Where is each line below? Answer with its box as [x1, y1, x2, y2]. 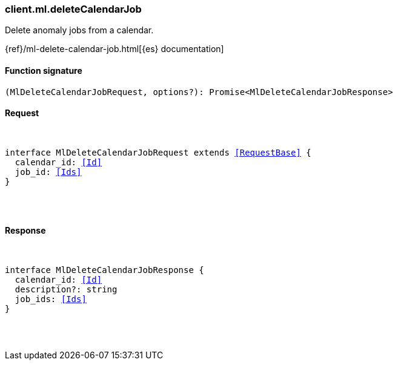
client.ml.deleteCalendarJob [5, 3, 142, 15]
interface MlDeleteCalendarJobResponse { [5, 265, 204, 275]
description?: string [15, 284, 118, 295]
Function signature [5, 65, 82, 76]
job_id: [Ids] [15, 166, 82, 177]
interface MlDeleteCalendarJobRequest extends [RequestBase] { [5, 147, 311, 157]
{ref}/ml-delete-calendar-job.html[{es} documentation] [5, 44, 224, 54]
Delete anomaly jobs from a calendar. [5, 25, 154, 36]
